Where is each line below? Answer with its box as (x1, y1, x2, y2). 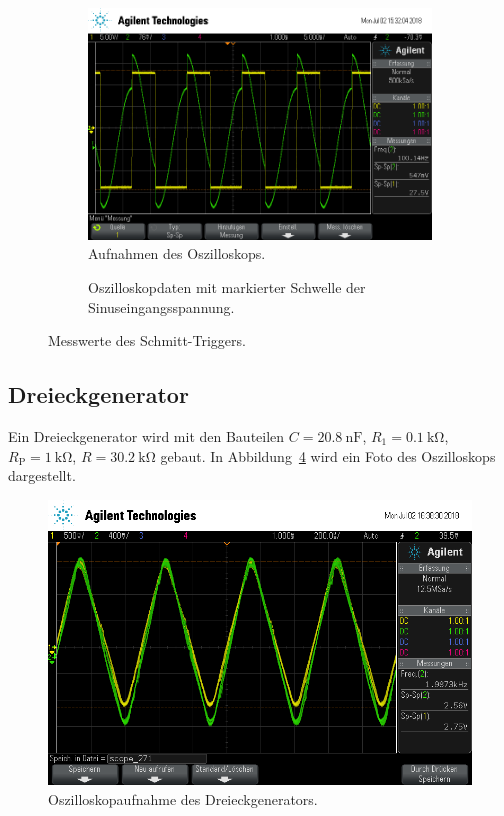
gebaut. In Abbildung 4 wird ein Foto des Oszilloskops (160, 445, 496, 466)
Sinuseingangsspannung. (88, 296, 235, 317)
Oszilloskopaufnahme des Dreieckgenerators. (48, 788, 318, 809)
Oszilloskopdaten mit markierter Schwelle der (88, 276, 366, 297)
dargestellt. (8, 465, 76, 486)
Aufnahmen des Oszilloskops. (88, 243, 266, 264)
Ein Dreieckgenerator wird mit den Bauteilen (8, 425, 285, 446)
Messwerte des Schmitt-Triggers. (48, 330, 246, 351)
